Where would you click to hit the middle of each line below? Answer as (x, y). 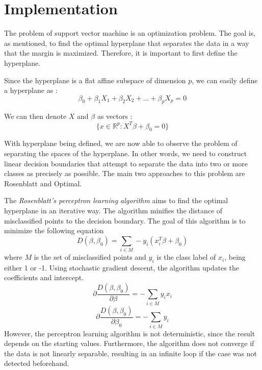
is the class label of (186, 257)
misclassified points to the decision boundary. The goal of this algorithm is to (125, 220)
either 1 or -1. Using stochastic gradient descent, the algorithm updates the (122, 267)
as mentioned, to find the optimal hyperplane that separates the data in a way (127, 43)
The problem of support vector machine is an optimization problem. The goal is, (130, 33)
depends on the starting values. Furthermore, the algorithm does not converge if (129, 343)
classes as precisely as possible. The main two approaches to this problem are (125, 173)
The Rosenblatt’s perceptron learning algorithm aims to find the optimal (116, 200)
